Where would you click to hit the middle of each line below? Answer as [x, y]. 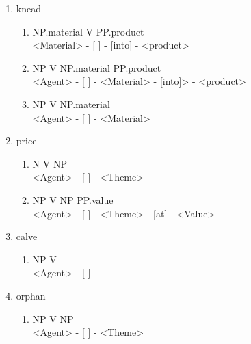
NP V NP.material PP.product [97, 67]
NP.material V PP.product [88, 31]
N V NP [50, 163]
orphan [31, 295]
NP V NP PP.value [73, 199]
